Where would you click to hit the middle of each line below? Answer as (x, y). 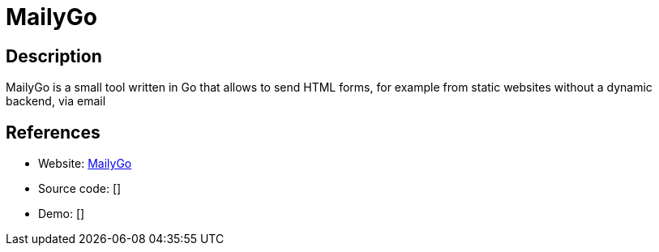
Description (54, 56)
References (53, 132)
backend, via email (56, 101)
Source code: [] (80, 189)
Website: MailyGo (85, 164)
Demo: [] (62, 214)
